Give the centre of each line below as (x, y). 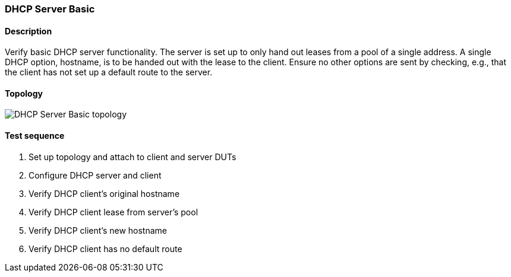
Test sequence (35, 136)
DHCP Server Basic (50, 9)
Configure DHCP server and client (95, 175)
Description (29, 31)
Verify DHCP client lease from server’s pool (113, 212)
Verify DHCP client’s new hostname (98, 230)
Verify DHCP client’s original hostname (104, 193)
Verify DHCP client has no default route (105, 249)
